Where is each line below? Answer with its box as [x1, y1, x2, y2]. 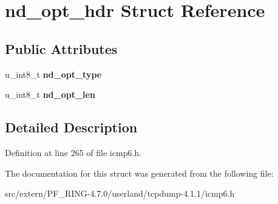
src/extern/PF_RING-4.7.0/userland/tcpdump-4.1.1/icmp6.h [5, 187, 235, 200]
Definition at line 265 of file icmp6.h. [5, 146, 141, 158]
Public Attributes [5, 39, 118, 58]
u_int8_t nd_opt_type [5, 67, 102, 80]
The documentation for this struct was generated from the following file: [5, 166, 274, 179]
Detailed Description [5, 118, 138, 137]
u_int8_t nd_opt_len [5, 88, 95, 101]
